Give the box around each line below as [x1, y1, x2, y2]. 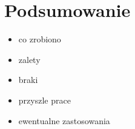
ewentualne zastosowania [18, 114, 110, 127]
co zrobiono [18, 33, 61, 45]
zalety [18, 53, 41, 65]
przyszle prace [18, 93, 71, 106]
